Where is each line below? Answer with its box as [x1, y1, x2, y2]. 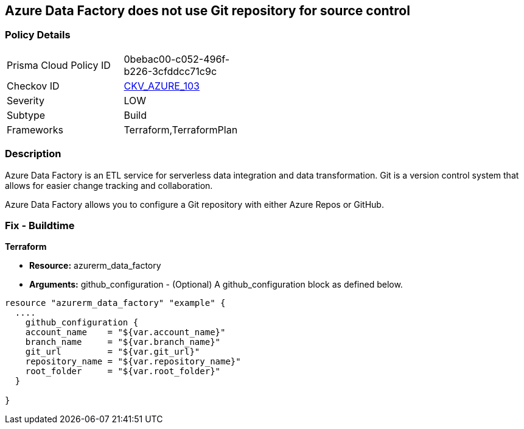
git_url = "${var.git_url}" [25, 347, 200, 357]
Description [5, 147, 61, 160]
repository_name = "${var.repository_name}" [25, 356, 241, 367]
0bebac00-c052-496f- [124, 52, 230, 65]
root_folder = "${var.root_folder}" [25, 366, 221, 377]
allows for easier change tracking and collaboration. [5, 180, 213, 191]
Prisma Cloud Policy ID [7, 58, 111, 71]
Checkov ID [7, 79, 60, 92]
